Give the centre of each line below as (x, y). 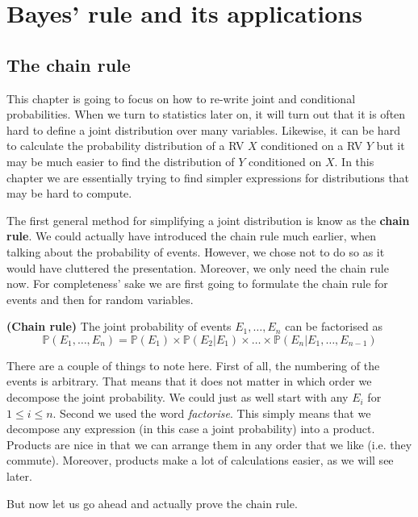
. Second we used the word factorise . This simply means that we (212, 413)
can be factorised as (334, 326)
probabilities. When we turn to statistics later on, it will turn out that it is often (206, 114)
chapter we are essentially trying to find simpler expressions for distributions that (208, 177)
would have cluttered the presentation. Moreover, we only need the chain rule (198, 267)
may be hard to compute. (69, 193)
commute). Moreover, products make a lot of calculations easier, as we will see (200, 460)
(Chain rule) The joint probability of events (119, 326)
